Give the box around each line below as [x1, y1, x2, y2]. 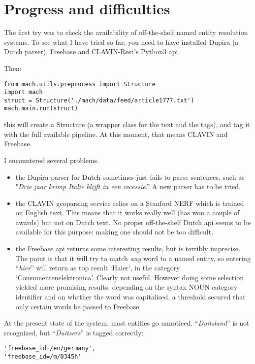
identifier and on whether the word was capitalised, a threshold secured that [15, 292, 246, 302]
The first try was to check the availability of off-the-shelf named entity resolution [4, 27, 248, 37]
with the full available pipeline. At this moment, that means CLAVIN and [4, 129, 228, 139]
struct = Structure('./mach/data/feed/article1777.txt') [4, 97, 194, 104]
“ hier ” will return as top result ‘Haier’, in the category [15, 263, 180, 273]
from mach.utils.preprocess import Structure [4, 80, 156, 88]
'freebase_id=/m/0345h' [4, 353, 82, 361]
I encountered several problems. [4, 155, 99, 165]
